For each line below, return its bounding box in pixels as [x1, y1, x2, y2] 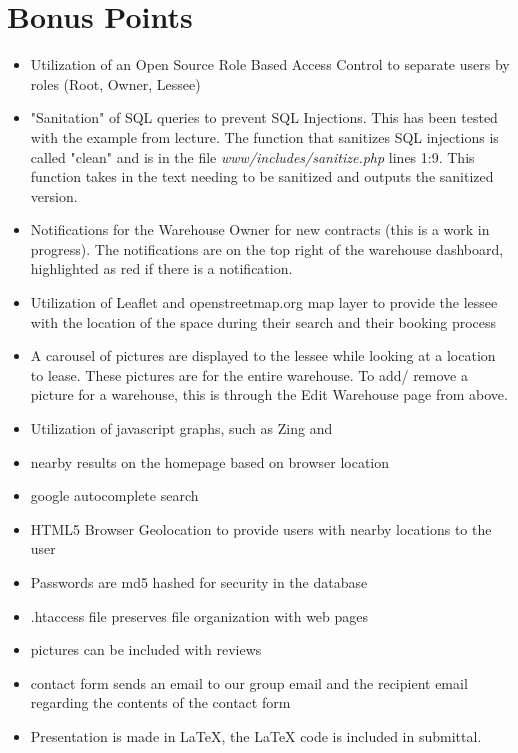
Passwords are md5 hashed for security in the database [30, 572, 368, 592]
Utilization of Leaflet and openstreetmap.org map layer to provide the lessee [30, 292, 498, 313]
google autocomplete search [30, 485, 199, 506]
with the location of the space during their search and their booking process [30, 311, 497, 332]
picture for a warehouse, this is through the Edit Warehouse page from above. [30, 384, 508, 405]
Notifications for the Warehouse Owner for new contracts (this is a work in [30, 219, 490, 240]
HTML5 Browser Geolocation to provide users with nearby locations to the [30, 518, 492, 539]
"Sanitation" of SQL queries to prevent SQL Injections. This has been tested [30, 107, 498, 128]
